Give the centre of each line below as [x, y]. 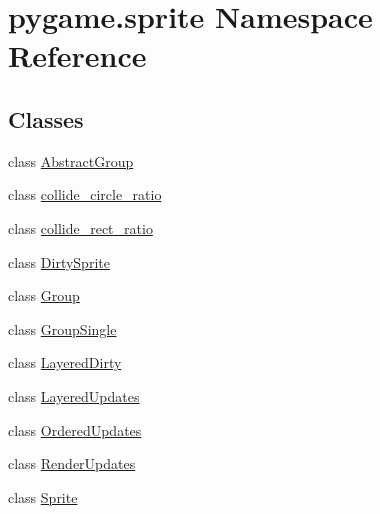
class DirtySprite [59, 261]
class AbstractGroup [71, 160]
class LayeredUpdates [74, 395]
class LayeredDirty [65, 362]
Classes [46, 118]
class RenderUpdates [72, 463]
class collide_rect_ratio [80, 227]
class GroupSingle [62, 328]
